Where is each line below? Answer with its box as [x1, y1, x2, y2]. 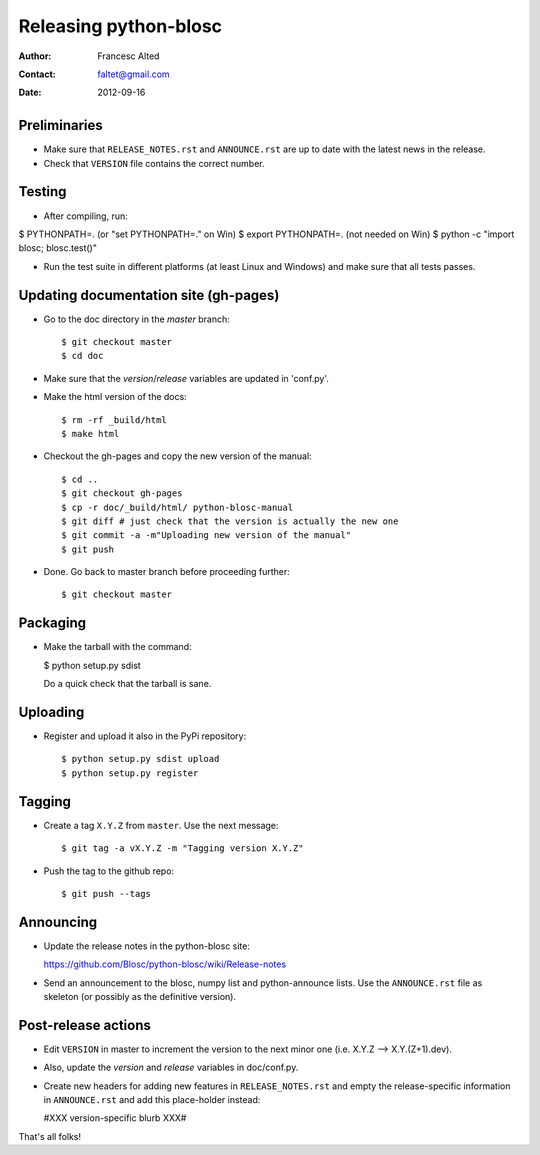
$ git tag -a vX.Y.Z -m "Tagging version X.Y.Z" [61, 843, 304, 854]
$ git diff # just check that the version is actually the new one [61, 515, 399, 527]
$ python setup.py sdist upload [61, 753, 220, 765]
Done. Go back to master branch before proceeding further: [43, 566, 290, 578]
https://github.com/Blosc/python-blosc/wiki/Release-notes [43, 958, 287, 970]
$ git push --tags [61, 888, 152, 899]
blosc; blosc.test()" [18, 242, 97, 254]
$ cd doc [61, 350, 104, 362]
